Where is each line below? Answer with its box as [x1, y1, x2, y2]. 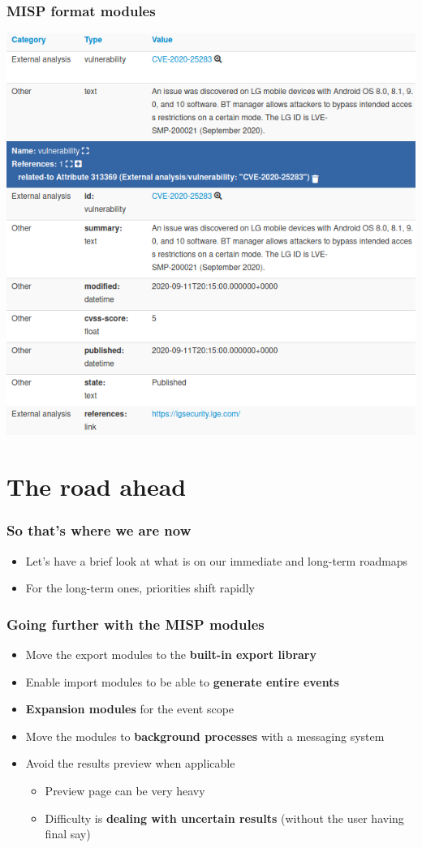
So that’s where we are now [6, 520, 192, 540]
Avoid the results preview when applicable [25, 755, 235, 772]
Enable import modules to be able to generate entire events [25, 673, 339, 690]
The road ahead [6, 470, 187, 503]
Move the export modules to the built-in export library [25, 645, 317, 662]
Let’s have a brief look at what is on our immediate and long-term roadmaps [25, 552, 408, 569]
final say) [45, 825, 91, 842]
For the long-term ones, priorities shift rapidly [25, 579, 256, 596]
